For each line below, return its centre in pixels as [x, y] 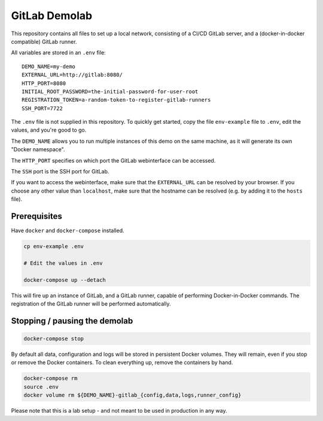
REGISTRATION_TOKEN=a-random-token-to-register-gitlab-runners [116, 100]
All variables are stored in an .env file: [58, 53]
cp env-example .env [54, 246]
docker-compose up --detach [65, 280]
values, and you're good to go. [49, 130]
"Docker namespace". [38, 150]
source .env [41, 387]
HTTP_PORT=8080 [44, 83]
